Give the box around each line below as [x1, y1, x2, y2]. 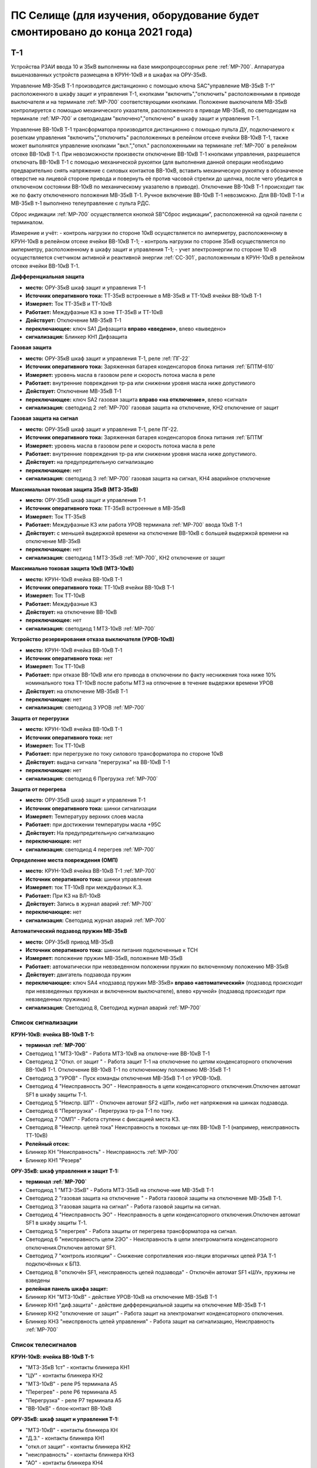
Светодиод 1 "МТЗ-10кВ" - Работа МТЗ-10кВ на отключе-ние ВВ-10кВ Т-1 [25, 1050, 210, 1057]
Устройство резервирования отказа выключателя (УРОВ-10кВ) [11, 636, 175, 643]
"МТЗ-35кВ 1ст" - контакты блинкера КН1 [25, 1364, 130, 1371]
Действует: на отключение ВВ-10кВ [25, 608, 117, 616]
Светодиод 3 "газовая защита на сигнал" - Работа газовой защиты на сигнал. [25, 1203, 221, 1210]
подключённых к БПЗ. [25, 1260, 82, 1268]
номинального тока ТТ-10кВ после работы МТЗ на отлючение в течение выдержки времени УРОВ [25, 679, 274, 686]
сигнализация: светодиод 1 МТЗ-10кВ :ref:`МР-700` [25, 625, 156, 632]
